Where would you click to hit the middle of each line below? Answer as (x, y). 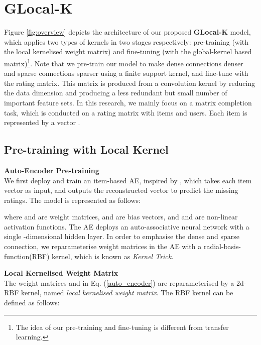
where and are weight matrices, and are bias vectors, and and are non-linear (121, 217)
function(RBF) (27, 256)
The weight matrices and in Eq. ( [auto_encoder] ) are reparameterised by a (119, 282)
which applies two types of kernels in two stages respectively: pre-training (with (126, 41)
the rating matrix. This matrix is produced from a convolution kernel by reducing (130, 83)
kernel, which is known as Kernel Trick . (113, 256)
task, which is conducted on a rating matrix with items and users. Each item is (126, 112)
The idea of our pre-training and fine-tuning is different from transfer (122, 327)
